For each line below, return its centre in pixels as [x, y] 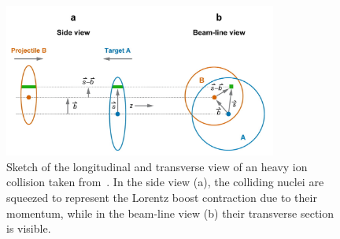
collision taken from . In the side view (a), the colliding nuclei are [165, 182]
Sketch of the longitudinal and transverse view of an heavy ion [157, 166]
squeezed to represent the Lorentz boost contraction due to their [162, 197]
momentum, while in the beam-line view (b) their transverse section [170, 213]
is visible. [29, 228]
